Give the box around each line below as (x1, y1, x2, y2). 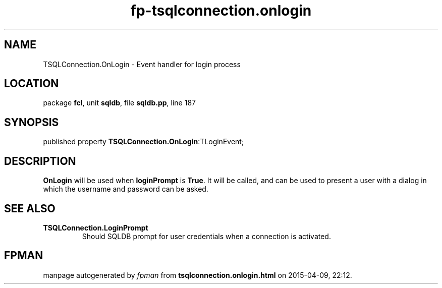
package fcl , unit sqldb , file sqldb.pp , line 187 (43, 98, 196, 107)
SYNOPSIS (4, 116, 59, 129)
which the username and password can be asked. (43, 185, 208, 194)
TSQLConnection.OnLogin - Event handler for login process (43, 60, 241, 69)
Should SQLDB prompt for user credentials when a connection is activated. (82, 232, 331, 241)
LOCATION (4, 77, 59, 90)
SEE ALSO (4, 202, 56, 215)
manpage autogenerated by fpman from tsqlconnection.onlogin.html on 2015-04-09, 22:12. (43, 270, 352, 279)
